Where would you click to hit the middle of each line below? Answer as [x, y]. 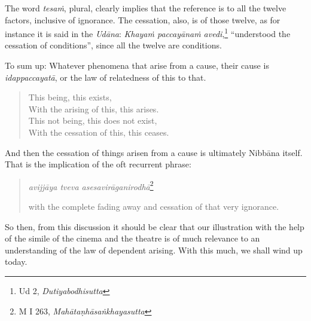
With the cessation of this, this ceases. [99, 132]
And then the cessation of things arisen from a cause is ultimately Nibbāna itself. [154, 152]
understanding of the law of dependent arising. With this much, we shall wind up [154, 250]
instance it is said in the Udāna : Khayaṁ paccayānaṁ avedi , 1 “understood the [148, 33]
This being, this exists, [70, 97]
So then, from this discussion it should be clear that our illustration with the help [155, 226]
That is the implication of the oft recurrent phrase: [98, 164]
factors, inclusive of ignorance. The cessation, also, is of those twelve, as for [143, 19]
